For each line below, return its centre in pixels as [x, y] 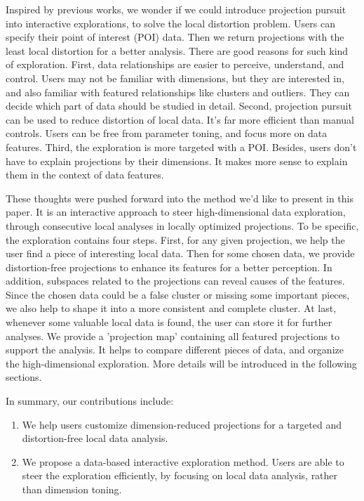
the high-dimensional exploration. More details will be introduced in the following [181, 363]
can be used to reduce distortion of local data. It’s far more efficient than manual [180, 119]
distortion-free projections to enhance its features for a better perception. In [169, 267]
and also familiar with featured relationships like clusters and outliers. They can [178, 92]
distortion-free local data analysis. [95, 438]
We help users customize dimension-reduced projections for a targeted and [182, 424]
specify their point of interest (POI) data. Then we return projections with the [175, 37]
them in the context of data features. [85, 175]
